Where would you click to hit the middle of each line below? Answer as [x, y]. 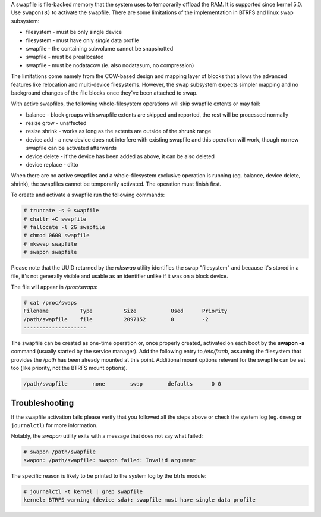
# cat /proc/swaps [50, 303]
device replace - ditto [52, 165]
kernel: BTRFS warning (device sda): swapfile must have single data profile [139, 500]
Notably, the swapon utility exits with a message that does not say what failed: [107, 436]
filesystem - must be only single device [74, 32]
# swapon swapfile [50, 252]
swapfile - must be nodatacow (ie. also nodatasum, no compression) [110, 65]
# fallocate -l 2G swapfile [64, 227]
